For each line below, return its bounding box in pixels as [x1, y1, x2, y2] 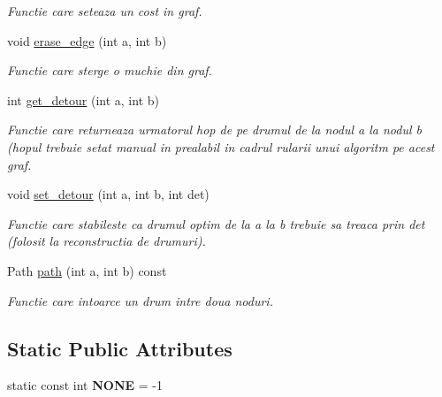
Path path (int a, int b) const [7, 261, 167, 279]
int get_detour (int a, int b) [7, 90, 159, 109]
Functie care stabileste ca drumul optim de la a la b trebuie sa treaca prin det [7, 214, 425, 233]
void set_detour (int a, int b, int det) [7, 185, 210, 203]
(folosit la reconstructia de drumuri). [7, 232, 206, 250]
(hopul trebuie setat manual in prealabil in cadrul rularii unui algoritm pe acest [7, 137, 435, 156]
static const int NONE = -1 [7, 376, 163, 394]
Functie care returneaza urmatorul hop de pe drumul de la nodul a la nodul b [7, 120, 422, 139]
